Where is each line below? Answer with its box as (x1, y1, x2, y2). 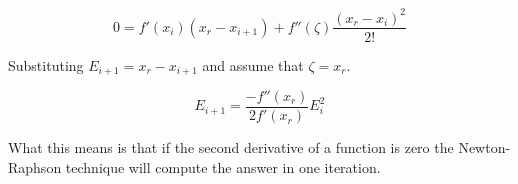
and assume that (202, 54, 304, 75)
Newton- (458, 137, 511, 158)
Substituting (8, 54, 84, 75)
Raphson (8, 156, 62, 177)
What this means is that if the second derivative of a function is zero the (8, 137, 454, 158)
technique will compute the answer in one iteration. (65, 156, 381, 177)
